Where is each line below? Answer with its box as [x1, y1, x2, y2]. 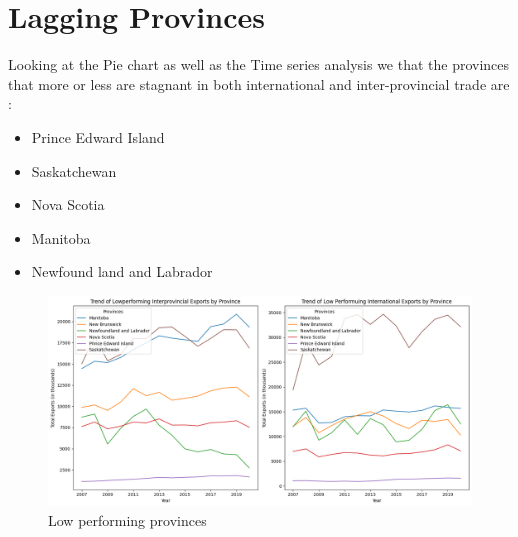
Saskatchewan [31, 160, 117, 181]
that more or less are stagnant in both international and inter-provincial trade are [8, 73, 510, 94]
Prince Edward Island [31, 126, 165, 147]
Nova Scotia [31, 194, 105, 215]
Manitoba [31, 227, 91, 248]
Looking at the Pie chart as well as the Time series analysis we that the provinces [8, 54, 510, 75]
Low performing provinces [48, 509, 207, 530]
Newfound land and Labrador [31, 261, 213, 282]
